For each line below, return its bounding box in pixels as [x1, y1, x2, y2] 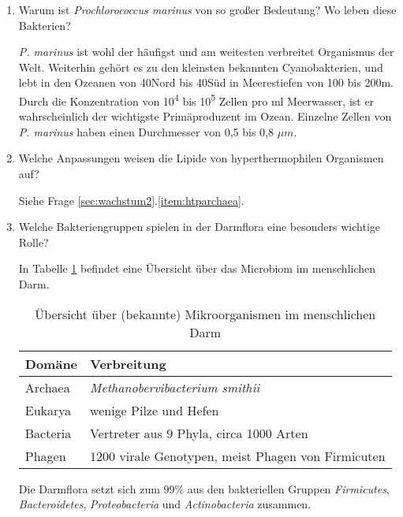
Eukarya [24, 400, 72, 419]
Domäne [24, 354, 78, 373]
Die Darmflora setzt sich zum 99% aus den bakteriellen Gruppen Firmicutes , [18, 480, 390, 497]
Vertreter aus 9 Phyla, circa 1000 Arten [90, 423, 308, 442]
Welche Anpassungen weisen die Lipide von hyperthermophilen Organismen [18, 150, 384, 166]
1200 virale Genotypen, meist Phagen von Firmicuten [90, 446, 386, 465]
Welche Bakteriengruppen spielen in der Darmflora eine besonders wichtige [18, 218, 380, 235]
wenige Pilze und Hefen [90, 400, 219, 419]
